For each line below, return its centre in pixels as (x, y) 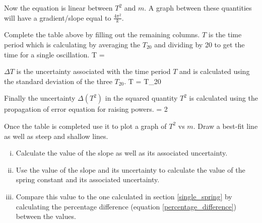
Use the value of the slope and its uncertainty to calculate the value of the (130, 169)
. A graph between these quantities (198, 8)
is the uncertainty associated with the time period (93, 71)
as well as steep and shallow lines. (56, 136)
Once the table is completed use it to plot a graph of (85, 126)
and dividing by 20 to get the (200, 45)
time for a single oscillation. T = (54, 54)
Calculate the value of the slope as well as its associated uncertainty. (122, 153)
